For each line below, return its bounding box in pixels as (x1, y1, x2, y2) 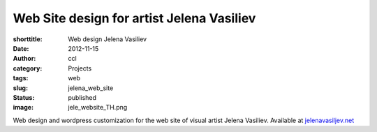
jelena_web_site (68, 84, 114, 92)
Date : (13, 44, 29, 52)
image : (13, 103, 34, 112)
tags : (13, 74, 29, 82)
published (68, 93, 97, 101)
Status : (13, 93, 35, 101)
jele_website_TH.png (68, 103, 128, 112)
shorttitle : (13, 35, 43, 43)
